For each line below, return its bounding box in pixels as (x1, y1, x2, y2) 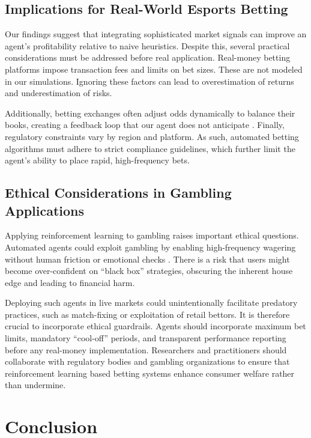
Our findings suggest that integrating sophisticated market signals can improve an (5, 28, 307, 40)
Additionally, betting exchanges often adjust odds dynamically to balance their (5, 106, 295, 119)
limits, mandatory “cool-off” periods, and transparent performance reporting (5, 332, 286, 344)
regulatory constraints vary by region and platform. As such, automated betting (5, 130, 299, 142)
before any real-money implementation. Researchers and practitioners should (5, 343, 287, 356)
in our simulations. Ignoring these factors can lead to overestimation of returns (5, 75, 294, 87)
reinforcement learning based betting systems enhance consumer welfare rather (5, 367, 295, 379)
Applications (5, 201, 85, 219)
